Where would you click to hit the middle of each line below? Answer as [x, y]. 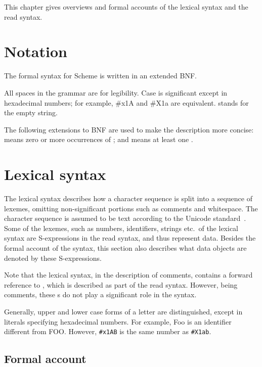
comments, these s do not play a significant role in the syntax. [100, 294]
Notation [36, 51]
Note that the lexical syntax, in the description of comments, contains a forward [128, 275]
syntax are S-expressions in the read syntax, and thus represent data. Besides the [130, 238]
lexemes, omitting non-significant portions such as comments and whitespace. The [131, 208]
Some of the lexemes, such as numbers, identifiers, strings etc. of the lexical [121, 228]
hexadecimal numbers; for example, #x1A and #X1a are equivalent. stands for [126, 102]
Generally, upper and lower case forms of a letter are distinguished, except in [123, 311]
